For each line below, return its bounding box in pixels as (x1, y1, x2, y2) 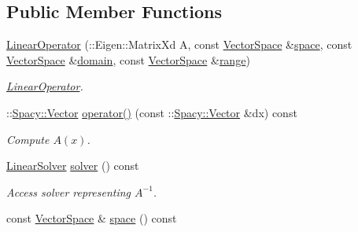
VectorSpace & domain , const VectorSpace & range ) (6, 51, 250, 68)
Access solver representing (6, 183, 131, 200)
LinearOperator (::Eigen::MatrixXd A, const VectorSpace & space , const (6, 36, 352, 53)
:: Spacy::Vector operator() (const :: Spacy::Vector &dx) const (6, 104, 297, 120)
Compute (6, 131, 50, 147)
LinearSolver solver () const (6, 157, 139, 174)
